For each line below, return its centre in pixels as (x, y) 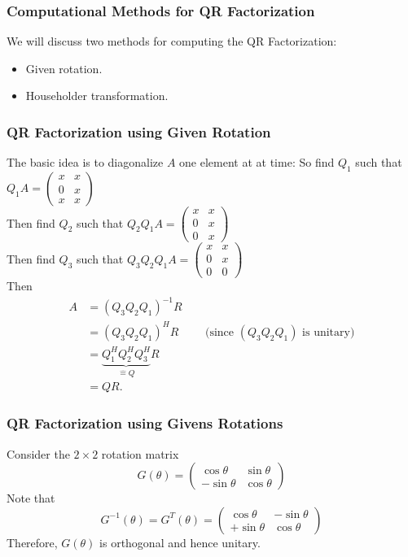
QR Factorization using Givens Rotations (145, 423)
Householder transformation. (97, 96)
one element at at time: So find (257, 162)
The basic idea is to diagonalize (85, 162)
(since (219, 332)
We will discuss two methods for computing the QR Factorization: (172, 41)
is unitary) (329, 332)
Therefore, (32, 542)
